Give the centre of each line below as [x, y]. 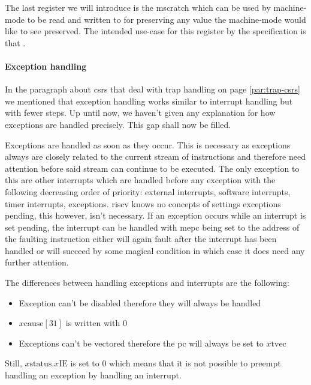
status [41, 364]
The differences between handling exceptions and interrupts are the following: [147, 283]
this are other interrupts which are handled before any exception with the [140, 180]
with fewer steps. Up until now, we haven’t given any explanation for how [140, 113]
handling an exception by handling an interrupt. [93, 375]
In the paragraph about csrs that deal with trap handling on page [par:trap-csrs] [153, 89]
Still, [13, 363]
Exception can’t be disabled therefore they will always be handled [140, 302]
